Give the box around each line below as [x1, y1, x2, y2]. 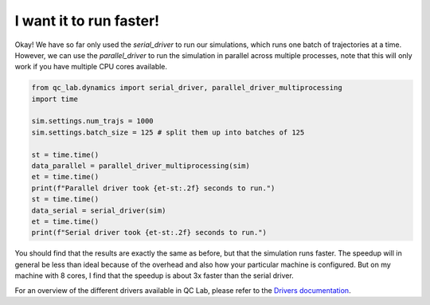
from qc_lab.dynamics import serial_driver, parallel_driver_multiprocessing [31, 84, 342, 92]
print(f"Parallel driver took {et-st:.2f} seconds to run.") [31, 183, 276, 193]
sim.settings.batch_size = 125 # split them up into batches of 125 [31, 127, 305, 137]
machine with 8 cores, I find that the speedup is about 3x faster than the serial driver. [14, 271, 294, 280]
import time [31, 94, 79, 104]
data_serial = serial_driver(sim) [31, 205, 166, 215]
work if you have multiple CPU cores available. [14, 62, 167, 72]
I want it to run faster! [14, 12, 160, 29]
